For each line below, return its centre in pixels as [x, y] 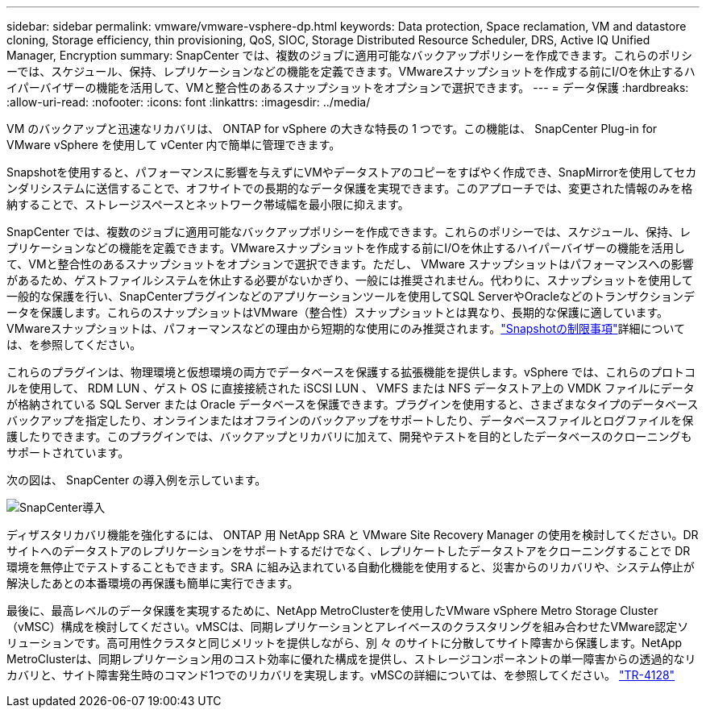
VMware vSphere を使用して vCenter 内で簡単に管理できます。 [174, 145]
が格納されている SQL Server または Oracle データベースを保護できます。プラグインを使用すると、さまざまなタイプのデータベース [353, 404]
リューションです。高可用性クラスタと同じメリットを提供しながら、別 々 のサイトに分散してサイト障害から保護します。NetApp [345, 643]
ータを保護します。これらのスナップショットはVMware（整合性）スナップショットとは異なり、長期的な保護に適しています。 [338, 312]
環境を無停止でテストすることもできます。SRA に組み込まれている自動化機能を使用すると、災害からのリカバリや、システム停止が [351, 567]
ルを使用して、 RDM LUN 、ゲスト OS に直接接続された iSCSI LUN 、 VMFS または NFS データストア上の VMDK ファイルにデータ [351, 388]
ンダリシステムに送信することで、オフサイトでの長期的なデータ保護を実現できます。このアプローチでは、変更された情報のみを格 [350, 188]
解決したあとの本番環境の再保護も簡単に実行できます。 [153, 583]
